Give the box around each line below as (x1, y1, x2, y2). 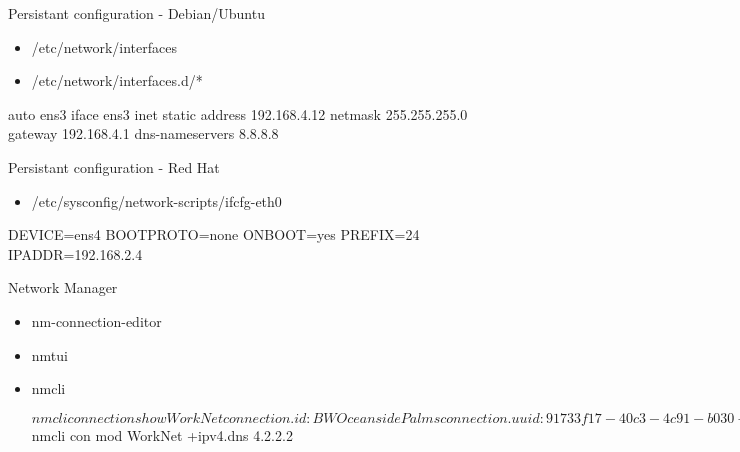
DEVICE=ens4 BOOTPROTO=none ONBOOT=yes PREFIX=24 (8, 224, 420, 245)
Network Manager (8, 277, 118, 298)
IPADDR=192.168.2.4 (8, 243, 143, 264)
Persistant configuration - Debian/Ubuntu (8, 3, 265, 23)
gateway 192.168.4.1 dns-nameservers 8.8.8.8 (8, 123, 279, 144)
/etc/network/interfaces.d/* (31, 70, 203, 91)
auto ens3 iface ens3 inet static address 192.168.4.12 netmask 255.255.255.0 (8, 103, 468, 124)
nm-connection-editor (31, 310, 162, 331)
